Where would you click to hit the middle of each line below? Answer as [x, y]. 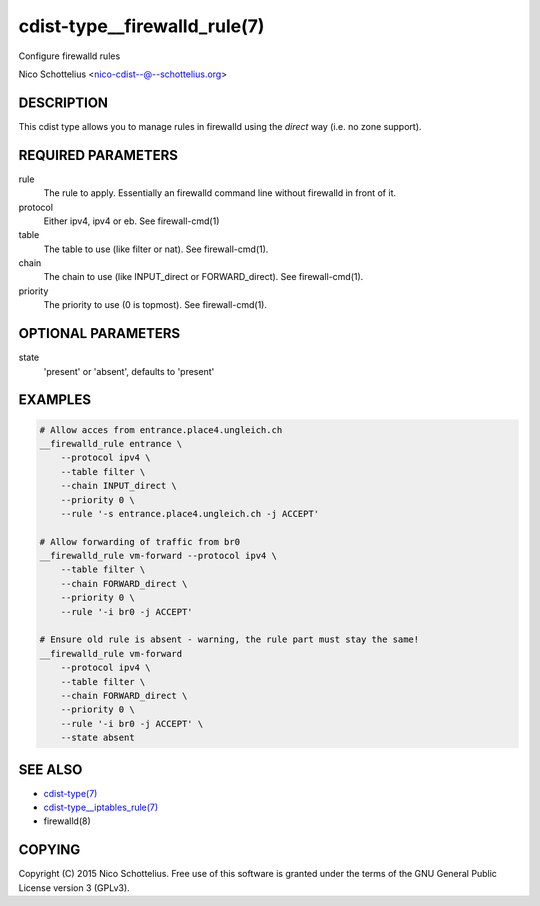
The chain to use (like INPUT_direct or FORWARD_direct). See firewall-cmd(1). [203, 277]
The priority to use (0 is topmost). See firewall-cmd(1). [155, 305]
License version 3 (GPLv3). [74, 887]
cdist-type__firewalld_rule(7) [141, 26]
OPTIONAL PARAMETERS [99, 333]
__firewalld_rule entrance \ [111, 443]
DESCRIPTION [63, 102]
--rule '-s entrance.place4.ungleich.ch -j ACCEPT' [190, 513]
